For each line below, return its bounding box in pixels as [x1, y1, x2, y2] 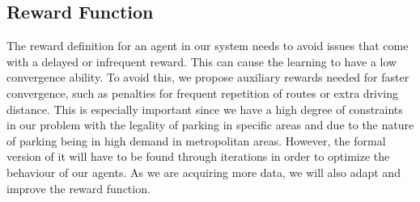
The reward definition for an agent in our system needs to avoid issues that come [6, 37, 409, 54]
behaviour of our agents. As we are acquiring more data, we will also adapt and [6, 163, 401, 180]
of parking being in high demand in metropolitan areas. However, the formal [6, 132, 386, 149]
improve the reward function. [6, 179, 151, 196]
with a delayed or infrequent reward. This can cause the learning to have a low [6, 53, 397, 69]
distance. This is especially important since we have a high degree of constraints [6, 100, 403, 117]
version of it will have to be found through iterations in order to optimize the [6, 148, 390, 165]
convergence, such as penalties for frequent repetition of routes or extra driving [6, 84, 399, 101]
